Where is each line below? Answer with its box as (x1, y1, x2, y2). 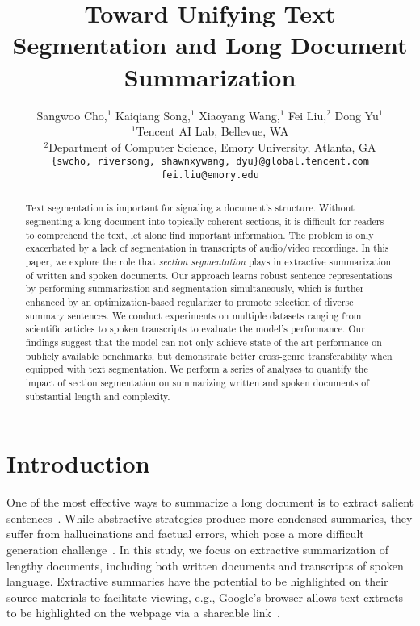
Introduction (6, 447, 150, 480)
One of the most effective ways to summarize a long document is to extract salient (6, 494, 414, 511)
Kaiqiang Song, (115, 106, 191, 123)
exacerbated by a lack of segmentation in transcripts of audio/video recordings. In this (25, 241, 389, 255)
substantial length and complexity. (25, 389, 170, 403)
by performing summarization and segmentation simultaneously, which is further (25, 282, 364, 295)
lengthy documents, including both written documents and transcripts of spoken (6, 557, 404, 574)
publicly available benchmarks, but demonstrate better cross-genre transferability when (25, 348, 393, 362)
